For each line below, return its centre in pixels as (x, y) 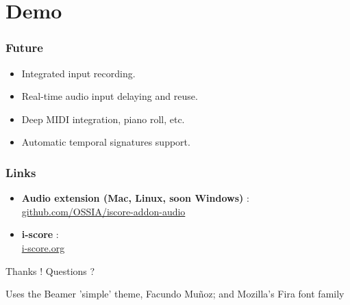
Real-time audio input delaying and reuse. (110, 96)
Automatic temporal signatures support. (106, 142)
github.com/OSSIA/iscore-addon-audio (103, 211)
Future (24, 48)
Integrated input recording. (78, 73)
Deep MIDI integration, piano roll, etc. (103, 119)
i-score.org (43, 247)
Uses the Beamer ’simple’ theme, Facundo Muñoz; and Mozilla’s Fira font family (175, 294)
